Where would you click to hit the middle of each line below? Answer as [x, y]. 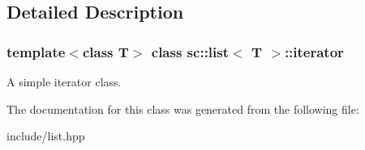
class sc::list [190, 51]
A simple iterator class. [64, 81]
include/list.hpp [46, 136]
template [36, 51]
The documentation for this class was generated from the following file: [183, 108]
